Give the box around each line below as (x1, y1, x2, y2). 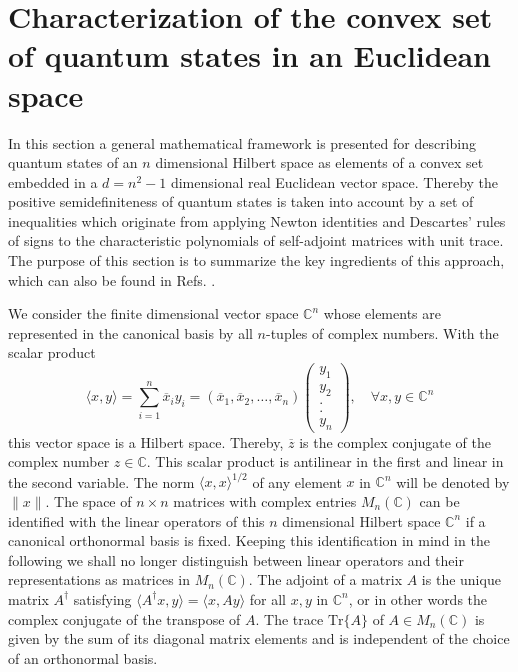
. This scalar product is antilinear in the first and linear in (146, 451, 504, 472)
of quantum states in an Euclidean (8, 35, 491, 76)
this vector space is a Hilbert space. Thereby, (8, 431, 284, 452)
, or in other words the (348, 588, 488, 609)
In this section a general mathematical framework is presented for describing (8, 132, 477, 153)
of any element (252, 471, 342, 492)
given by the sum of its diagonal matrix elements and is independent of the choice (8, 628, 510, 649)
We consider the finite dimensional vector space (8, 303, 299, 324)
